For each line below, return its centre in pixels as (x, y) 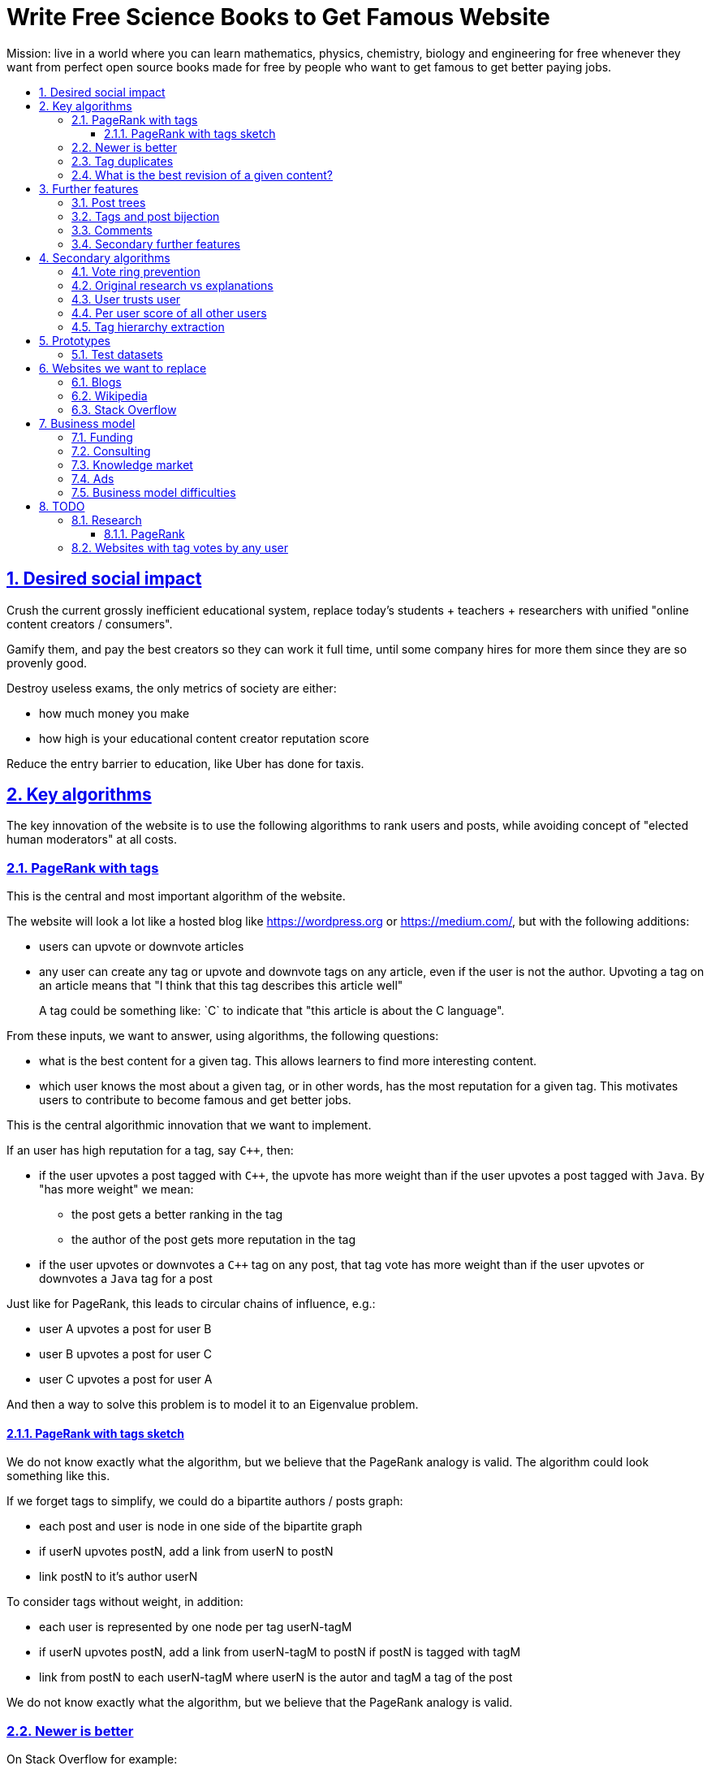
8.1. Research (107, 520)
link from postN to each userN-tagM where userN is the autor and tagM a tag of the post (276, 1677)
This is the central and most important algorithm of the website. (176, 896)
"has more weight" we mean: (116, 1189)
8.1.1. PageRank (144, 533)
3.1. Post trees (109, 202)
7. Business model (87, 423)
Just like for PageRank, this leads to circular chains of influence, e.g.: (191, 1304)
